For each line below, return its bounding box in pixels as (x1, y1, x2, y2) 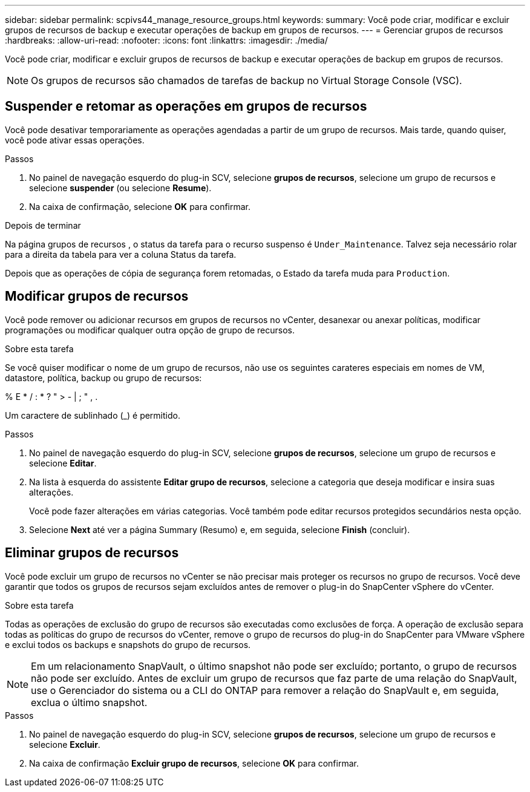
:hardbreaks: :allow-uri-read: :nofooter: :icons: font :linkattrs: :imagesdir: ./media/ (5, 35, 328, 45)
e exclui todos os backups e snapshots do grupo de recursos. (5, 639, 251, 650)
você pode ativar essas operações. (5, 134, 145, 145)
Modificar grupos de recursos (5, 289, 189, 304)
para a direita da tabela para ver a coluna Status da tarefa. (5, 249, 237, 260)
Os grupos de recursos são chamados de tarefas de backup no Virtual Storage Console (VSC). (31, 74, 462, 87)
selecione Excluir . (29, 739, 100, 750)
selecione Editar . (29, 457, 97, 468)
